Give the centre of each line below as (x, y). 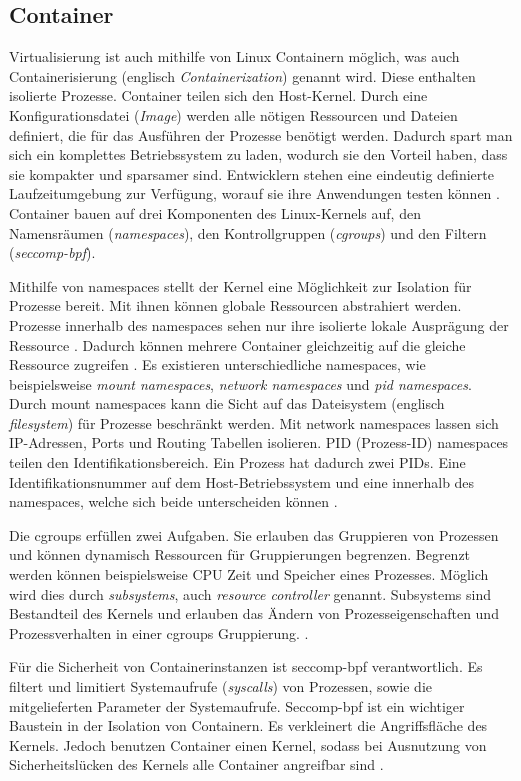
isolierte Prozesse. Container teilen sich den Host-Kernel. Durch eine (218, 95)
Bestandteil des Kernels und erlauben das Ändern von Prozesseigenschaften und (254, 613)
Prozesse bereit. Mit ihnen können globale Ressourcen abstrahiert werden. (235, 305)
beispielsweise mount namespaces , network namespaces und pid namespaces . (240, 383)
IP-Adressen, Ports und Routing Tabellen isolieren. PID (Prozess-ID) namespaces (259, 442)
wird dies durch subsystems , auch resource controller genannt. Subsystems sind (250, 593)
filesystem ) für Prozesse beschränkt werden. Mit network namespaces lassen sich (254, 422)
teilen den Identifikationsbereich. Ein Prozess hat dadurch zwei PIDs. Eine (237, 462)
